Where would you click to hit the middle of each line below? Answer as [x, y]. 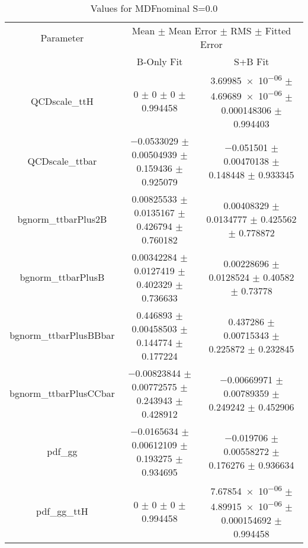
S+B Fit [252, 61]
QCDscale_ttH [62, 101]
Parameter [62, 37]
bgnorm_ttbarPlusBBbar [62, 335]
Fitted [278, 31]
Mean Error [193, 31]
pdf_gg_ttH [62, 511]
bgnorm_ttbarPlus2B [62, 219]
